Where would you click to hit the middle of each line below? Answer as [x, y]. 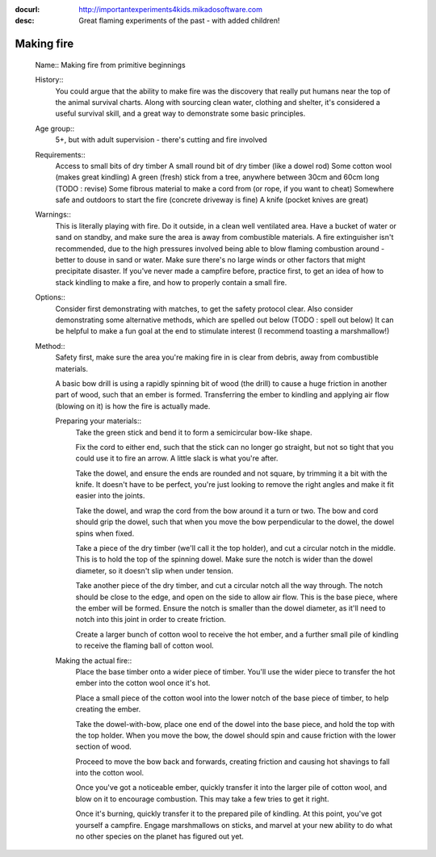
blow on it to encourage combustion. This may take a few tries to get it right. [202, 799]
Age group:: [55, 128]
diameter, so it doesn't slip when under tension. [154, 570]
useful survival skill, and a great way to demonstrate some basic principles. [180, 114]
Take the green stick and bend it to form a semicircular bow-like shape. [194, 432]
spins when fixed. [105, 533]
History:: [49, 80]
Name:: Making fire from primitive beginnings [110, 65]
